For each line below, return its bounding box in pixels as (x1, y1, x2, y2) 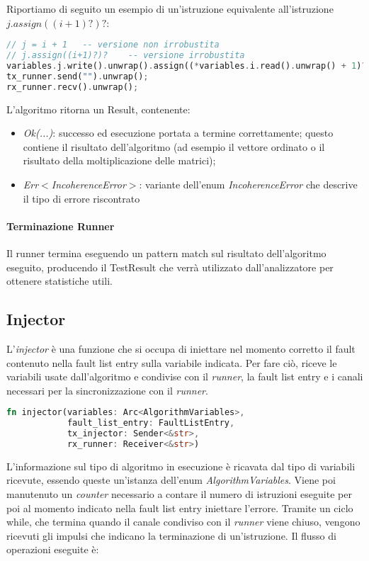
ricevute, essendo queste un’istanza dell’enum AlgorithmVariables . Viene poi (6, 472, 336, 487)
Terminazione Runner (6, 218, 115, 233)
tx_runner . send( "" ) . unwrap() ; (6, 71, 149, 81)
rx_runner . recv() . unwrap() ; (6, 81, 139, 92)
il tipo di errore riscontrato (23, 191, 140, 205)
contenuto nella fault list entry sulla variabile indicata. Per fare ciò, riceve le (6, 355, 337, 370)
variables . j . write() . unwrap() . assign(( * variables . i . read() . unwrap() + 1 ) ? (6, 60, 367, 71)
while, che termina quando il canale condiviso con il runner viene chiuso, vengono (6, 514, 361, 529)
